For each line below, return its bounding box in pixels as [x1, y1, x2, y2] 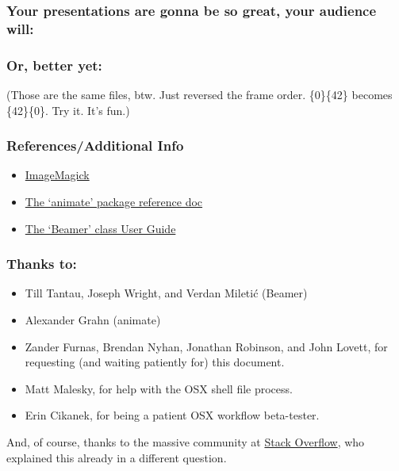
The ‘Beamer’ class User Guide [25, 220, 176, 236]
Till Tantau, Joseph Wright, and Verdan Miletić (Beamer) [25, 285, 308, 301]
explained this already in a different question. [6, 449, 227, 465]
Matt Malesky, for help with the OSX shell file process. [25, 380, 293, 396]
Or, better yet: [6, 55, 102, 75]
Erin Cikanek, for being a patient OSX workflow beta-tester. [25, 407, 320, 423]
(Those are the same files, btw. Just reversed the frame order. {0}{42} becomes [6, 86, 393, 102]
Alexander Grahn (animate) [25, 311, 161, 327]
